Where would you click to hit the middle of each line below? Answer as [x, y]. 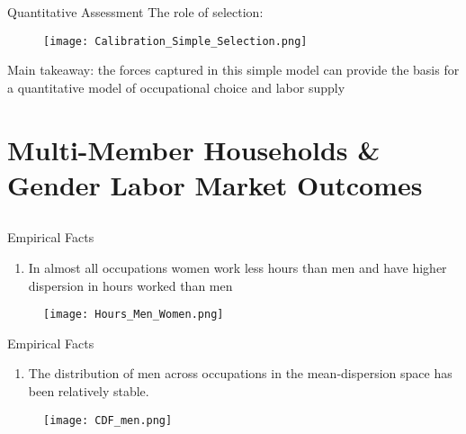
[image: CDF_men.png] [108, 420]
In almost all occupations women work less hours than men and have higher [237, 267]
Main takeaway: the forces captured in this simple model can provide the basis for [233, 70]
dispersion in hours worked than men [130, 285]
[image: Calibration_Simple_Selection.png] [175, 41]
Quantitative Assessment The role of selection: [135, 12]
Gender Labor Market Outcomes [215, 184]
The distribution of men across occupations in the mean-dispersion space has [240, 373]
